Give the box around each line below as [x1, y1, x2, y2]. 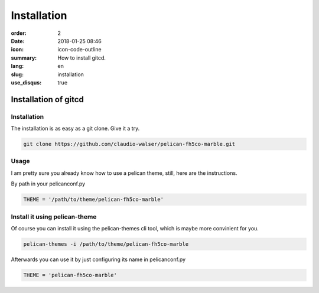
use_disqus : [11, 79, 42, 86]
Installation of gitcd [11, 95, 84, 105]
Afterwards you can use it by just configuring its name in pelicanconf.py [11, 256, 186, 263]
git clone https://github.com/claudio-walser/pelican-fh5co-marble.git [23, 141, 236, 148]
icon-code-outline [57, 46, 102, 53]
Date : [11, 37, 25, 44]
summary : [11, 54, 37, 61]
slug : [11, 71, 24, 78]
